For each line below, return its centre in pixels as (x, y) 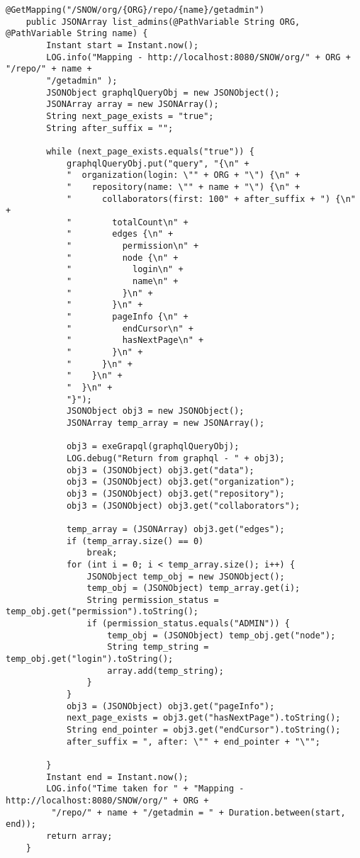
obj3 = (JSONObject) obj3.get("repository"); (175, 493)
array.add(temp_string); (165, 671)
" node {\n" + (122, 258)
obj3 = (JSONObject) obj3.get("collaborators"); (183, 506)
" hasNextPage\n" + (135, 340)
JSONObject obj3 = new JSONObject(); (155, 411)
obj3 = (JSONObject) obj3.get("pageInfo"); (170, 706)
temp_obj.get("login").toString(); (90, 659)
